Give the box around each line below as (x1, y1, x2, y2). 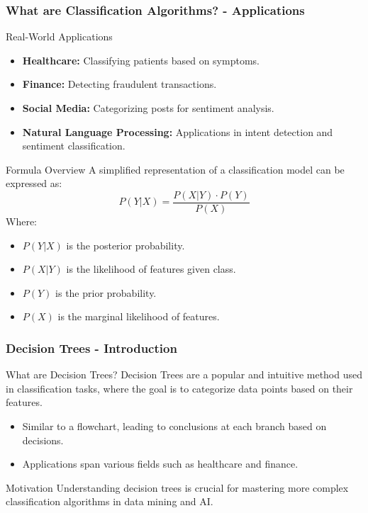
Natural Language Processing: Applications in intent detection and (22, 124, 333, 139)
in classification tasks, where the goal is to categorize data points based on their (6, 380, 353, 395)
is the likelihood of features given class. (66, 261, 236, 276)
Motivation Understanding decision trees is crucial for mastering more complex (6, 480, 349, 495)
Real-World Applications (6, 29, 113, 44)
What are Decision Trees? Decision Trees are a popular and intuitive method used (6, 367, 363, 382)
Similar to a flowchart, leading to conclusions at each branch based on (22, 419, 327, 433)
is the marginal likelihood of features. (57, 309, 220, 324)
